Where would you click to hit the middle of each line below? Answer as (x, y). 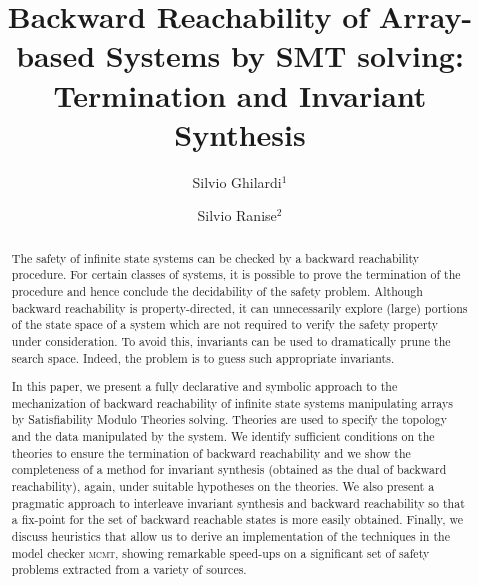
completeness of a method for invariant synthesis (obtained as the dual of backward (229, 469)
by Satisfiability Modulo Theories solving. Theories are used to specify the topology (229, 419)
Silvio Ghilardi (237, 181)
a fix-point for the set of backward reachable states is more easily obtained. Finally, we (237, 519)
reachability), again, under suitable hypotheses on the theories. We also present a (223, 486)
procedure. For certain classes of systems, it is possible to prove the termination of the (236, 274)
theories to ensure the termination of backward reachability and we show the (211, 452)
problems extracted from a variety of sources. (129, 569)
